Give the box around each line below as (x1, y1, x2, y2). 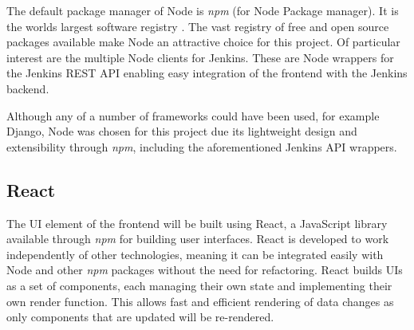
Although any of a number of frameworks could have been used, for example (6, 107, 380, 124)
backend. (6, 80, 49, 96)
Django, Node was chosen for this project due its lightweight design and (6, 123, 357, 139)
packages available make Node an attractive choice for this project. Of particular (6, 33, 400, 50)
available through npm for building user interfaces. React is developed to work (6, 230, 389, 247)
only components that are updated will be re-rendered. (6, 308, 274, 325)
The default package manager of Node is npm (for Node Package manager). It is (6, 2, 399, 18)
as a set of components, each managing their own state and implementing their (6, 277, 392, 293)
